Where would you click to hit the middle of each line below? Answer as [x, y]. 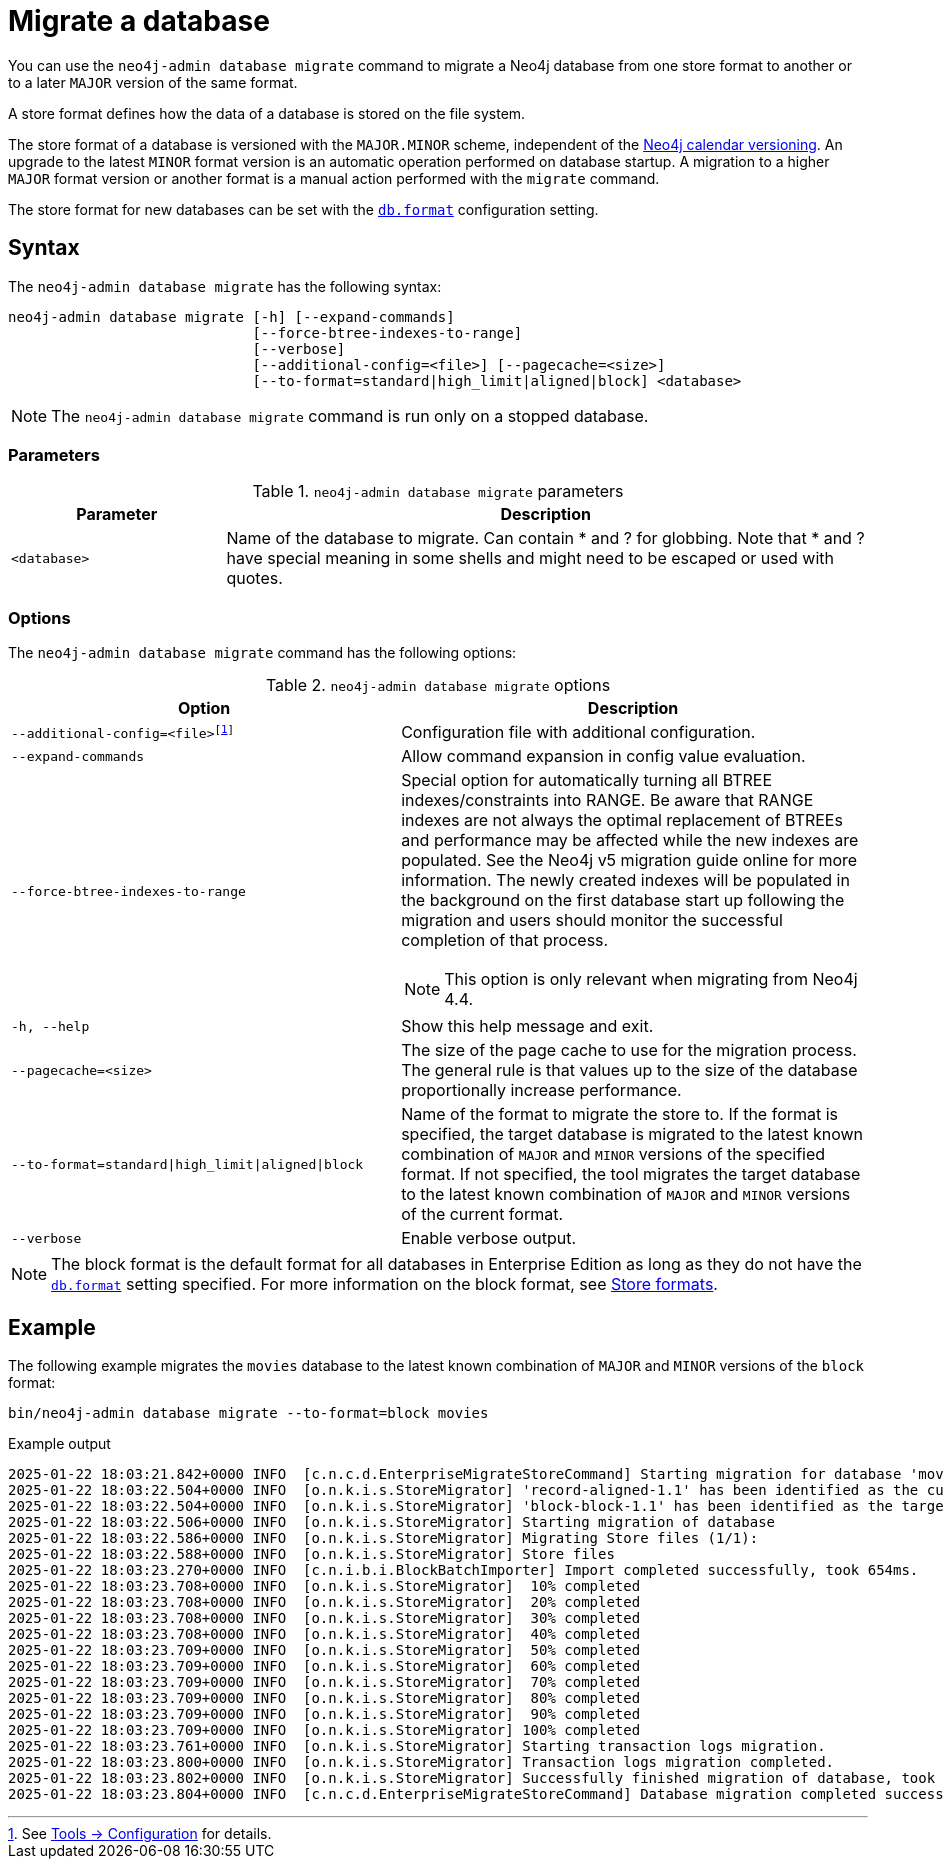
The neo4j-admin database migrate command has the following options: [262, 653]
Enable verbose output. [489, 1238]
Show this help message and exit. [527, 1026]
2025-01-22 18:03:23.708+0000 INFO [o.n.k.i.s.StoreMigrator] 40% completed [324, 1633]
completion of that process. [505, 940]
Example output [59, 1443]
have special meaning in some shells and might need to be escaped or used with [530, 558]
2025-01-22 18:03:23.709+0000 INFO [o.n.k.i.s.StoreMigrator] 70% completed [324, 1681]
